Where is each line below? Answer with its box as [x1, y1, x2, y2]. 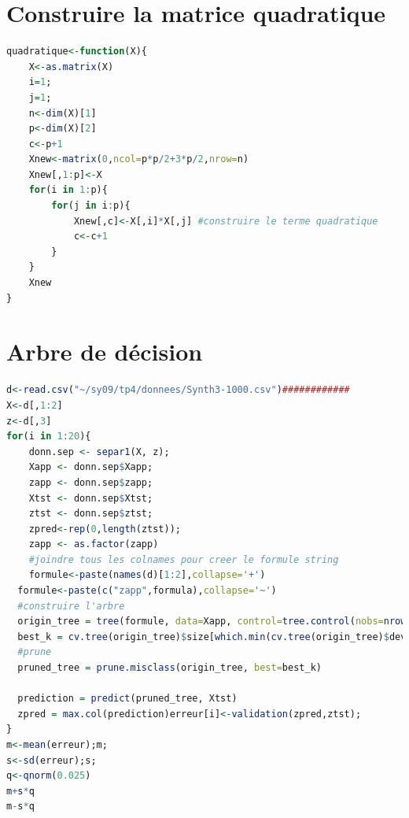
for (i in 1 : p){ [28, 184, 108, 196]
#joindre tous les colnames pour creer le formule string [28, 553, 339, 565]
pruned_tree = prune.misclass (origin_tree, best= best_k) [17, 662, 322, 674]
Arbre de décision [6, 335, 203, 368]
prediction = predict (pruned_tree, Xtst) [17, 693, 238, 705]
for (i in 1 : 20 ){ [6, 431, 91, 442]
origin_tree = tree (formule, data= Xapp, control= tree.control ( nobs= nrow [17, 616, 407, 627]
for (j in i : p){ [51, 200, 131, 212]
